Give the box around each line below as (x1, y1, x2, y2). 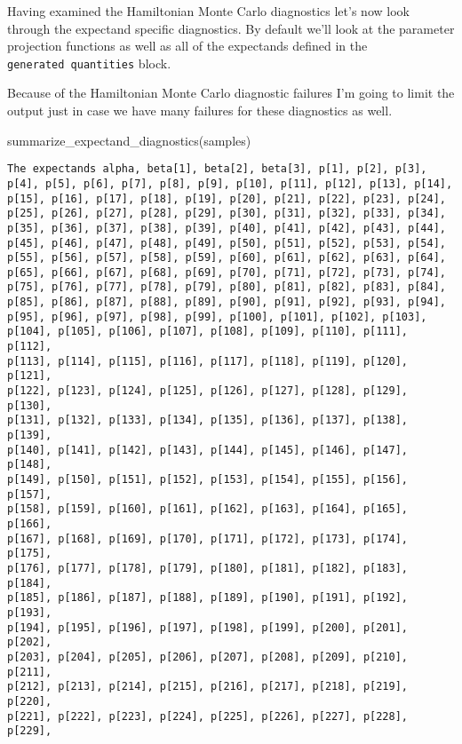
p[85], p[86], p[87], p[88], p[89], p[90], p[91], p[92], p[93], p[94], (7, 296, 446, 309)
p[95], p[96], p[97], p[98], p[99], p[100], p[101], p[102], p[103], (7, 310, 427, 323)
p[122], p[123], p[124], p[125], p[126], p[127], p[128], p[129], (7, 384, 409, 398)
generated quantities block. (7, 53, 171, 72)
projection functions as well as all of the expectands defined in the (7, 36, 368, 55)
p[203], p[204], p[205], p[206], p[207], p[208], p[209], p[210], (7, 650, 409, 663)
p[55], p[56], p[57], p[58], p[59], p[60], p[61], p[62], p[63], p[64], (7, 251, 446, 265)
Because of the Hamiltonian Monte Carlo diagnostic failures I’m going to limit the (7, 83, 455, 102)
